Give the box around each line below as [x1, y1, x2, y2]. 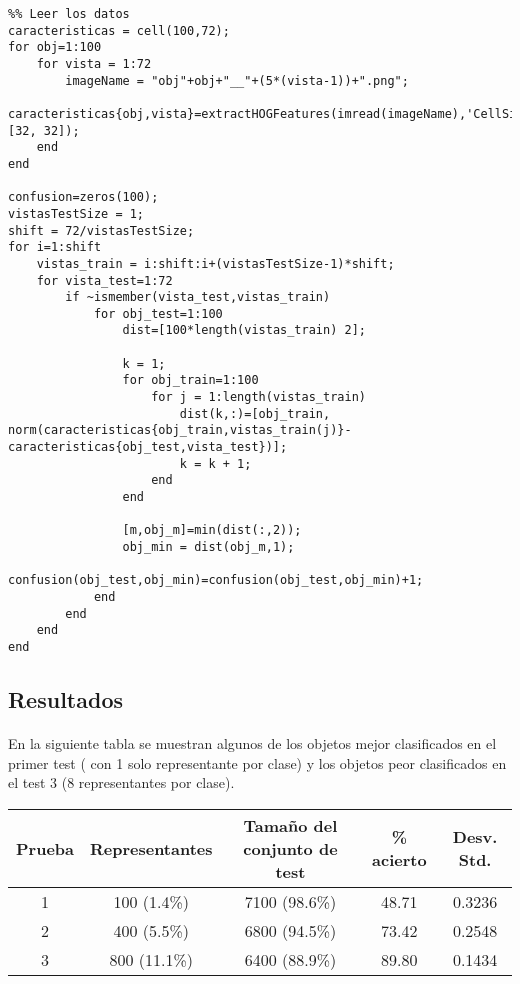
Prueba [16, 836, 74, 860]
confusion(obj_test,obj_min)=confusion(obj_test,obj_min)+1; [8, 573, 424, 588]
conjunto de [243, 836, 338, 860]
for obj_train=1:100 [122, 373, 259, 388]
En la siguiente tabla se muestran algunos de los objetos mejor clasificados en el [8, 732, 497, 753]
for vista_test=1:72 [36, 273, 173, 288]
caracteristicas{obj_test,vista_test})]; [8, 440, 288, 455]
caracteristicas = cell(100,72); [8, 23, 230, 38]
